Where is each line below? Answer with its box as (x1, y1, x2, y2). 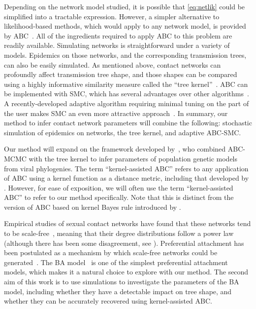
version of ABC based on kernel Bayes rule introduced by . (4, 201, 181, 212)
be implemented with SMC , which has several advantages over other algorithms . (4, 88, 249, 99)
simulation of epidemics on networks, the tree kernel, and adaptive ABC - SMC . (4, 127, 241, 137)
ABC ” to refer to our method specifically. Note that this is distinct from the (4, 192, 234, 202)
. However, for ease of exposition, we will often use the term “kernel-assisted (4, 182, 233, 193)
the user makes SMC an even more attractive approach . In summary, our (4, 108, 228, 118)
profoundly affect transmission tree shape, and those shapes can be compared (4, 69, 237, 79)
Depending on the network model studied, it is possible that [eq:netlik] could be (4, 1, 245, 11)
